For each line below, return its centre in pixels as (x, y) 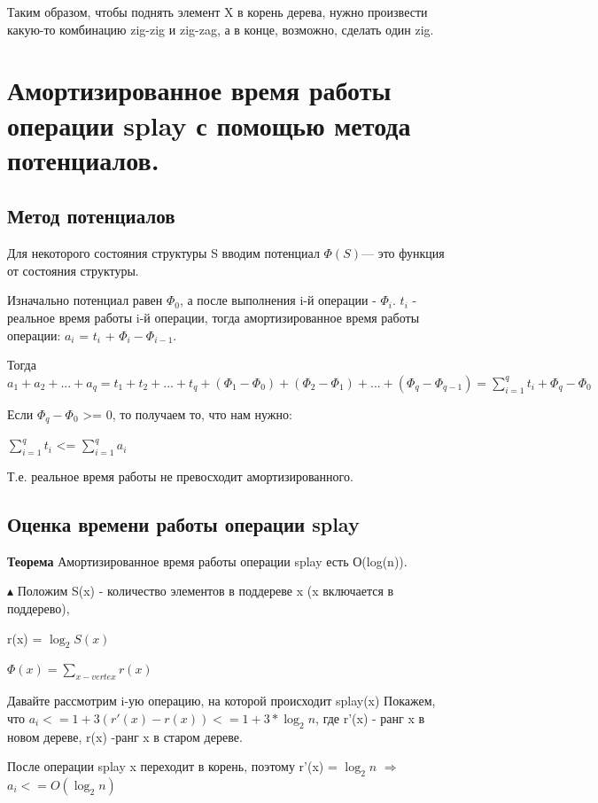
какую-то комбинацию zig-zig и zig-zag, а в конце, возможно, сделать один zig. (221, 29)
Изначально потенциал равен (85, 300)
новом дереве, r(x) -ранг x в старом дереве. (125, 736)
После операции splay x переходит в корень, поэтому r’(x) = (172, 766)
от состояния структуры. (73, 270)
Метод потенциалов (91, 216)
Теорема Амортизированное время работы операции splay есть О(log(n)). (207, 561)
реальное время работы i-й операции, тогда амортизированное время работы (214, 317)
